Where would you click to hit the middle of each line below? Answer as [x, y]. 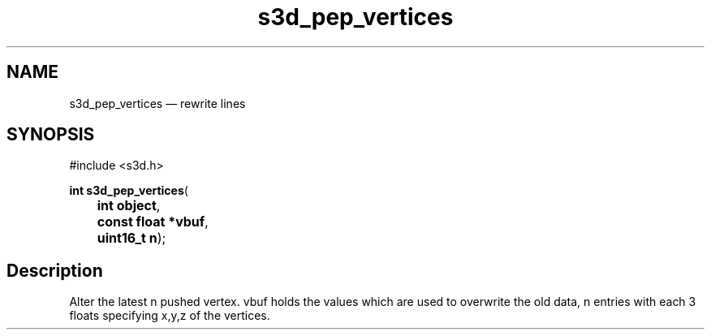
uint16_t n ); [131, 238]
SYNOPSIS [51, 135]
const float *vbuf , [153, 222]
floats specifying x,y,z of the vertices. [170, 316]
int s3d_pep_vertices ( [129, 191]
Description [55, 270]
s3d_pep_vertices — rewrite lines [157, 103]
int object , [129, 206]
